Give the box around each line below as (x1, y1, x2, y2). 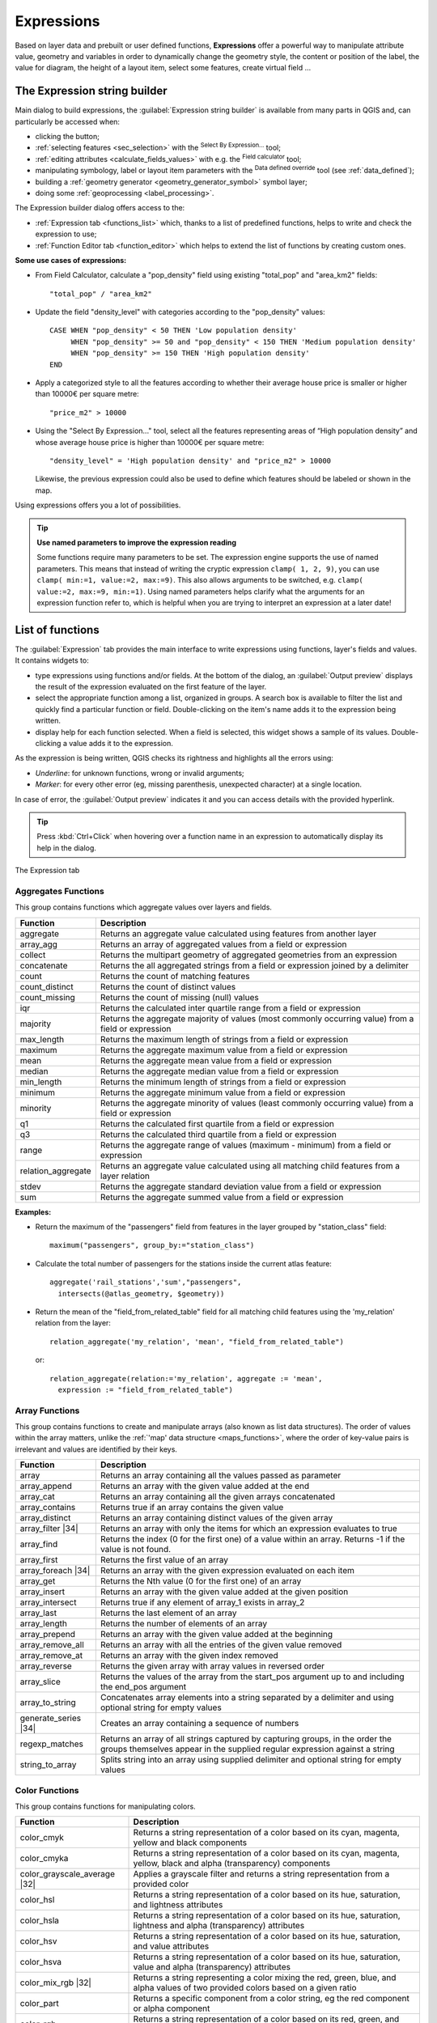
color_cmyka (19, 1853, 69, 1864)
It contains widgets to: (15, 655, 89, 665)
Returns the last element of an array (100, 1607, 238, 1618)
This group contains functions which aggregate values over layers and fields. (15, 902, 273, 912)
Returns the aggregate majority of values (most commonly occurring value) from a (100, 1012, 414, 1024)
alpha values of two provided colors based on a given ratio (133, 1983, 357, 1994)
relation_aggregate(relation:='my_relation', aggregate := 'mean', (49, 1374, 323, 1383)
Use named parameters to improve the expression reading (36, 537, 237, 547)
